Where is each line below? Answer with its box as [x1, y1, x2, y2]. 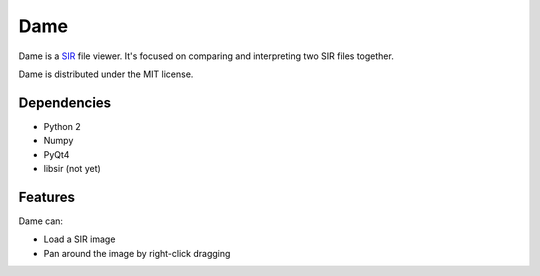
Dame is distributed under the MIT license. [18, 68, 194, 80]
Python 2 [43, 120, 82, 132]
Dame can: [18, 215, 64, 227]
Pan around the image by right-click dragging [43, 247, 231, 259]
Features [18, 188, 75, 205]
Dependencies [18, 94, 112, 111]
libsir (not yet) [43, 163, 102, 175]
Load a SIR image [43, 233, 116, 245]
